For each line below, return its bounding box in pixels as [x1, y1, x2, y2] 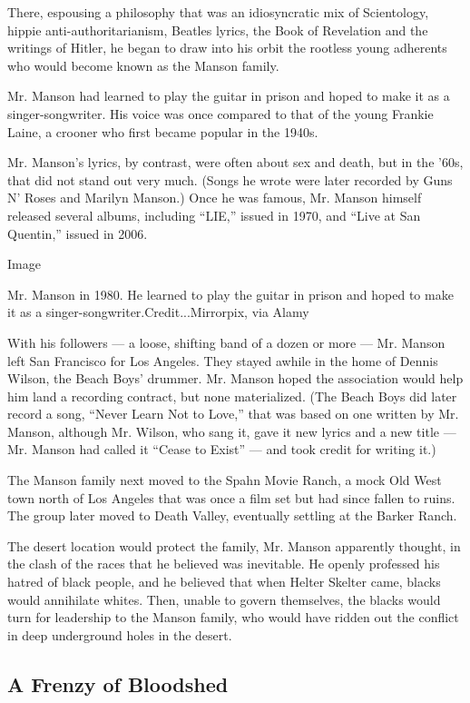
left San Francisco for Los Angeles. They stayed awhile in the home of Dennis [7, 351, 438, 370]
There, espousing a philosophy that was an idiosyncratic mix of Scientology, [7, 3, 429, 21]
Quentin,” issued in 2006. [7, 223, 148, 243]
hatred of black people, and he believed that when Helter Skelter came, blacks [7, 572, 441, 591]
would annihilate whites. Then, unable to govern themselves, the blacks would [7, 589, 441, 609]
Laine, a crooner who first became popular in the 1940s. [7, 122, 318, 141]
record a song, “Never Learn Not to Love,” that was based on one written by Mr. [7, 404, 459, 423]
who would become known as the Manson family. [7, 55, 279, 74]
